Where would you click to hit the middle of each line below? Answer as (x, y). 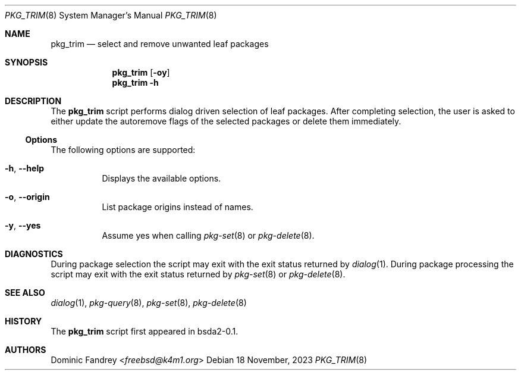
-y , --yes (23, 225)
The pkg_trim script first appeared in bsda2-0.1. (145, 331)
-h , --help (25, 168)
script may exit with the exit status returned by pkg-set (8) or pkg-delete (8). (198, 274)
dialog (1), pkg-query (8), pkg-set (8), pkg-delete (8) (149, 303)
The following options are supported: (123, 150)
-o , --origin (27, 197)
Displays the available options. (161, 178)
